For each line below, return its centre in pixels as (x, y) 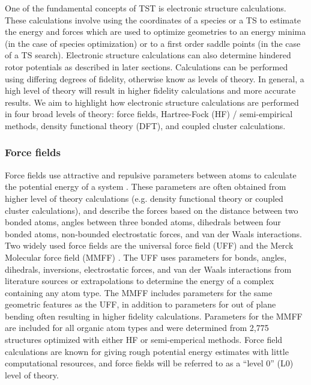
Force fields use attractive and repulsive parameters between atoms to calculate (151, 174)
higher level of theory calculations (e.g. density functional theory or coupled (144, 198)
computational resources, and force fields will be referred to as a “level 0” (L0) (149, 363)
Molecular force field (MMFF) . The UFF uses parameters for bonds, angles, (146, 257)
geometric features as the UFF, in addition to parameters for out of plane (140, 304)
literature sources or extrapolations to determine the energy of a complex (140, 281)
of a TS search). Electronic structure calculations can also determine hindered (148, 55)
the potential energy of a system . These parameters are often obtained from (146, 186)
